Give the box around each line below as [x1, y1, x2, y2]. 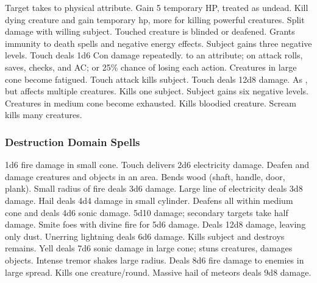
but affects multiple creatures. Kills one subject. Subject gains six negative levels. [5, 85, 308, 97]
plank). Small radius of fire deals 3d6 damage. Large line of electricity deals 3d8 [5, 182, 303, 195]
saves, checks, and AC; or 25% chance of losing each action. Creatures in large [5, 60, 297, 73]
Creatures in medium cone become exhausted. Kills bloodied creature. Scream [5, 96, 296, 109]
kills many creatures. [5, 108, 82, 121]
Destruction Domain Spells [5, 134, 140, 149]
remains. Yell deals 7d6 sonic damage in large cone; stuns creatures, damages [5, 242, 293, 254]
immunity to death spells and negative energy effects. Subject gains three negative [5, 37, 312, 49]
